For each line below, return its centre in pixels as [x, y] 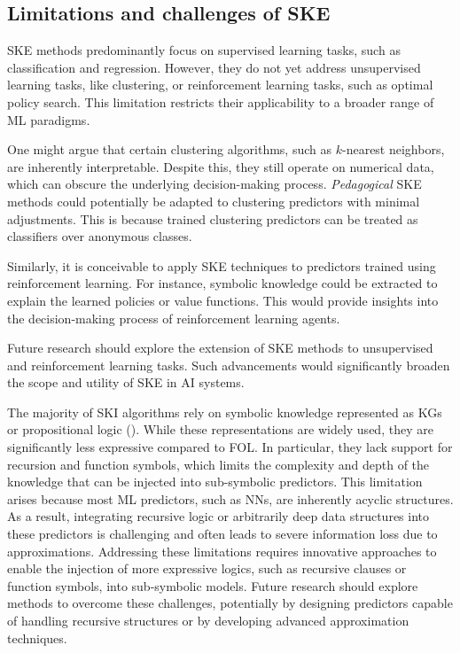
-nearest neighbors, [393, 149]
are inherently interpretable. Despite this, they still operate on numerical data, [221, 166]
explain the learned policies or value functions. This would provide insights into [223, 300]
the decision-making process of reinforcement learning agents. [174, 318]
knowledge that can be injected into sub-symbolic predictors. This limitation [215, 482]
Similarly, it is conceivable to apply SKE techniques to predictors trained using [222, 265]
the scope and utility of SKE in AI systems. [126, 382]
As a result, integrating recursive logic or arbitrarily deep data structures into [218, 516]
